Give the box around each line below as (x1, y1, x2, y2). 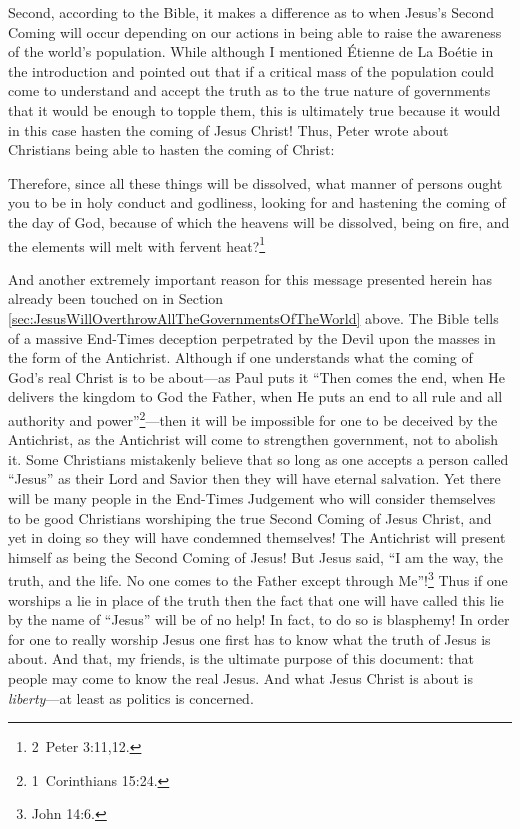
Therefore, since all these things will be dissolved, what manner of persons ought (8, 172, 503, 193)
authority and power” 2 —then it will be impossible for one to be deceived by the (8, 406, 498, 430)
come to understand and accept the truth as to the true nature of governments (8, 80, 491, 101)
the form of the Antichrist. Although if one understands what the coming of (8, 347, 473, 368)
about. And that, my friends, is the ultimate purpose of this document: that (8, 648, 474, 669)
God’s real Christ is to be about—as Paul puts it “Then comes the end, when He (8, 366, 506, 387)
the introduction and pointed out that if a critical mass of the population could (8, 60, 495, 81)
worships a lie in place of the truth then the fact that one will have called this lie (8, 589, 504, 610)
